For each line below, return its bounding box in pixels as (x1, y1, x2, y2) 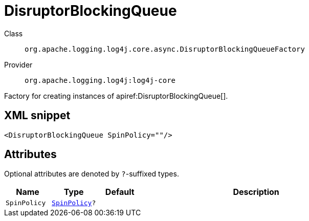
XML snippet (4, 109, 71, 122)
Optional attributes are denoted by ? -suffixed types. (4, 169, 179, 179)
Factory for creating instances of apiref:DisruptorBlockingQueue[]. (4, 91, 228, 100)
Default (105, 187, 135, 197)
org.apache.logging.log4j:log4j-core (25, 76, 176, 84)
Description (233, 187, 279, 197)
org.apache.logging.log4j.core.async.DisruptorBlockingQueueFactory (25, 45, 305, 53)
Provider (4, 60, 33, 69)
